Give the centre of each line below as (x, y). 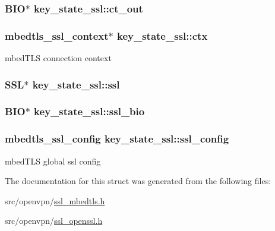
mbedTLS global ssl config (53, 161)
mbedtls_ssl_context (57, 35)
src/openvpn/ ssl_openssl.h (54, 221)
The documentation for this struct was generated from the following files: (138, 181)
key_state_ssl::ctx (162, 35)
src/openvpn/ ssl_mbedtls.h (55, 200)
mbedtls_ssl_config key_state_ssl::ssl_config (117, 139)
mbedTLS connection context (58, 58)
